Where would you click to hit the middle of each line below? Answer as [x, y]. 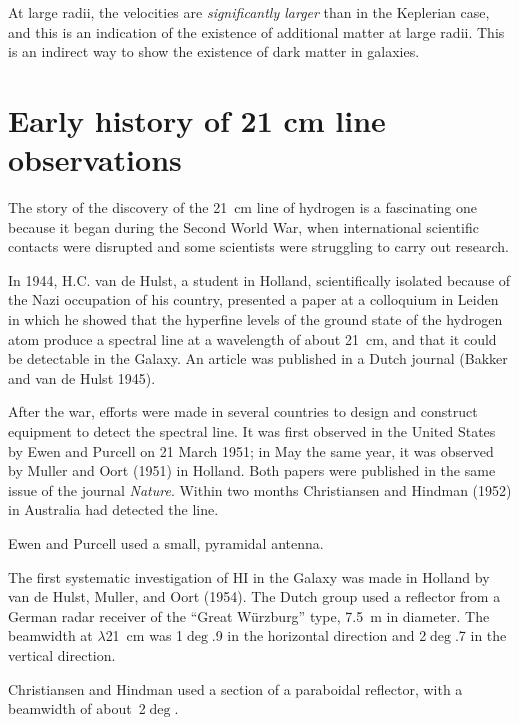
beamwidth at [50, 635]
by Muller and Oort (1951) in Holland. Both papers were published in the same [252, 470]
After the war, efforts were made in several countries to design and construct [243, 411]
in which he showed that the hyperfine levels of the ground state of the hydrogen [255, 319]
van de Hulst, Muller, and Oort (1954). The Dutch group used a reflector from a [254, 596]
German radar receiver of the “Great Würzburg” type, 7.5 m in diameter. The [249, 615]
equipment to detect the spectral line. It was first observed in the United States [252, 431]
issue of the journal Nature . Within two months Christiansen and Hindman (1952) [260, 489]
